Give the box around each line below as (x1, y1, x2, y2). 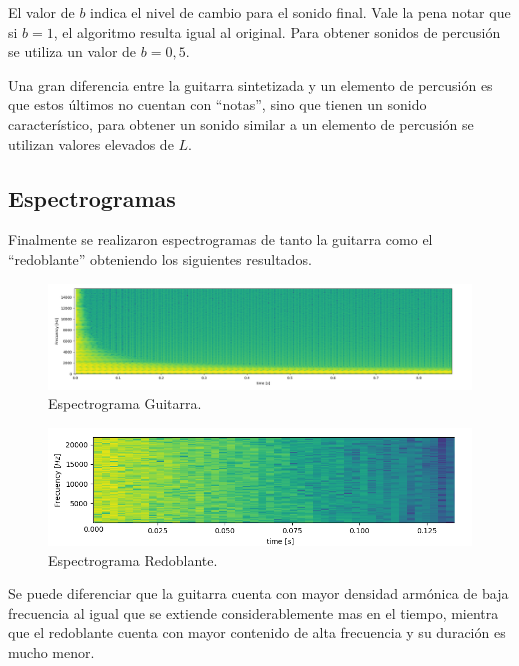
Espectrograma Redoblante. (48, 549, 218, 570)
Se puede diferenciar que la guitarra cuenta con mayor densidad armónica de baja (8, 583, 509, 604)
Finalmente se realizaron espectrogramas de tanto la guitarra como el (8, 229, 433, 250)
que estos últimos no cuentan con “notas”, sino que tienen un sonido (8, 94, 427, 115)
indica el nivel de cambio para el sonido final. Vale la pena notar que (90, 2, 511, 22)
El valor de (8, 2, 75, 22)
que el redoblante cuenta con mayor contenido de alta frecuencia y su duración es (8, 622, 506, 643)
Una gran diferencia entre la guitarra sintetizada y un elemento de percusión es (8, 74, 493, 95)
